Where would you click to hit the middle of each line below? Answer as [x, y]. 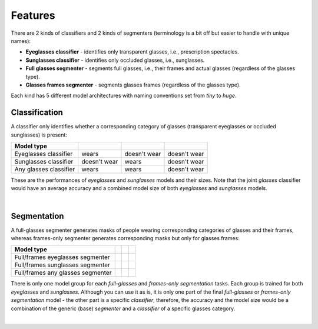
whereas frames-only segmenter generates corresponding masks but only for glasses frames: [125, 238]
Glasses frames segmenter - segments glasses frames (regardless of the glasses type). [133, 85]
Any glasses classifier [45, 169]
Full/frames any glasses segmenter [63, 272]
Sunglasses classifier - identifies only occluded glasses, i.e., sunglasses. [115, 60]
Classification [37, 113]
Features [33, 15]
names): [21, 41]
